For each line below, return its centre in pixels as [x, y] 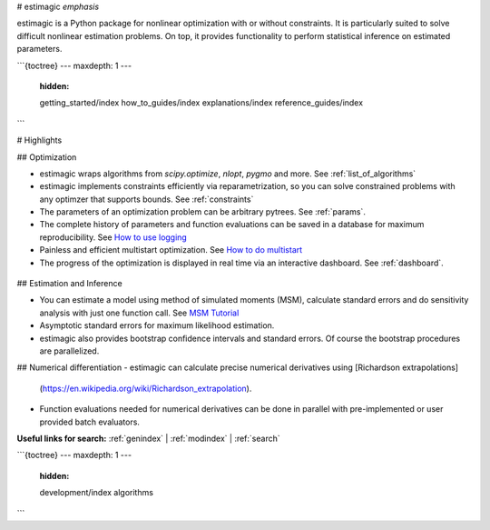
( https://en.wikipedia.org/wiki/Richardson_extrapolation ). [146, 388]
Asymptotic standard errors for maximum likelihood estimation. [157, 325]
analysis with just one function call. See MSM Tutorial [139, 313]
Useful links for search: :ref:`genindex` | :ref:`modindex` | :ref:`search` [148, 438]
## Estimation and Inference [69, 284]
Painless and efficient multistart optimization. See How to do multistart [171, 250]
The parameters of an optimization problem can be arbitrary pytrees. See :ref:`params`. [203, 212]
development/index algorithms [97, 493]
